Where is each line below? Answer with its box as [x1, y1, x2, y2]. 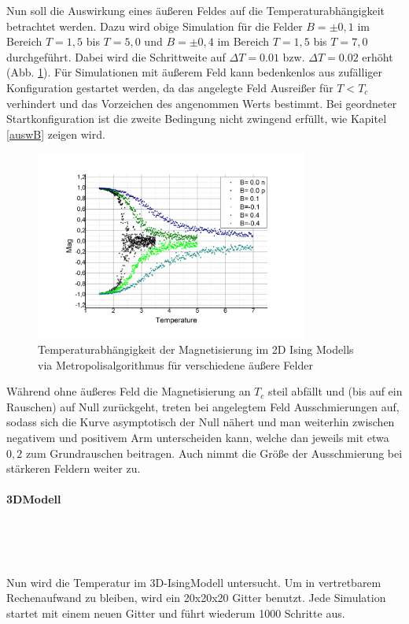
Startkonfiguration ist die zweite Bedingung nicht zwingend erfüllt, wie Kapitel [6, 110, 387, 127]
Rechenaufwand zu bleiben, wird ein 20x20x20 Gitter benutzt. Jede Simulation [6, 589, 386, 606]
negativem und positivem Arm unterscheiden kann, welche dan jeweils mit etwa [6, 429, 389, 446]
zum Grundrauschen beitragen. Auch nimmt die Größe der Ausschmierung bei [25, 444, 403, 461]
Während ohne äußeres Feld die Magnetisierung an [6, 383, 251, 399]
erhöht [362, 48, 393, 65]
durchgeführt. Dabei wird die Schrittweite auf [6, 48, 226, 65]
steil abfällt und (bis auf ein [267, 383, 403, 399]
